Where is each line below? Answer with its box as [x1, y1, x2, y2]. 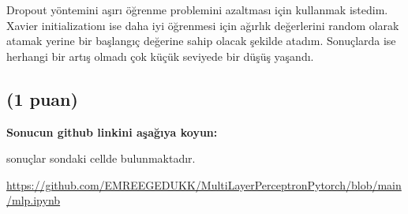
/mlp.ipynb [6, 192, 61, 208]
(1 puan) [6, 86, 78, 111]
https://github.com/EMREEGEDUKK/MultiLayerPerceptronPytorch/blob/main [6, 176, 402, 193]
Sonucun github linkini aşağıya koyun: [6, 123, 218, 140]
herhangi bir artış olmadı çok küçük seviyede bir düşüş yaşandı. [6, 47, 314, 64]
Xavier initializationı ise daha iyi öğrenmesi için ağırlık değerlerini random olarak [6, 17, 399, 33]
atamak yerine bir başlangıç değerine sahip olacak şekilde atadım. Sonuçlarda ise [6, 32, 396, 49]
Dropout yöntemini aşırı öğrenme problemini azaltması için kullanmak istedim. [6, 2, 388, 17]
